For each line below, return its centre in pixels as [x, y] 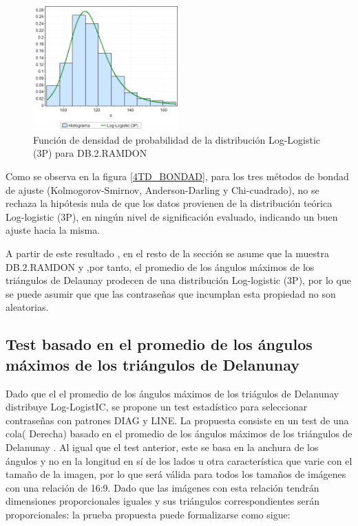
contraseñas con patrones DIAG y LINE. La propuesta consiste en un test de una [177, 420]
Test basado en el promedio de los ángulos [159, 344]
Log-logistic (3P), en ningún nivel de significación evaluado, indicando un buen [172, 216]
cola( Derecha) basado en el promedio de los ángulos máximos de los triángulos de [179, 434]
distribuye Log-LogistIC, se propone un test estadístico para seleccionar [157, 407]
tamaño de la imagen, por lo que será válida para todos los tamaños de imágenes [176, 474]
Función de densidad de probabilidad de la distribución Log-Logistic [177, 139]
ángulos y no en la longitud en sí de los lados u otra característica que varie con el [179, 460]
